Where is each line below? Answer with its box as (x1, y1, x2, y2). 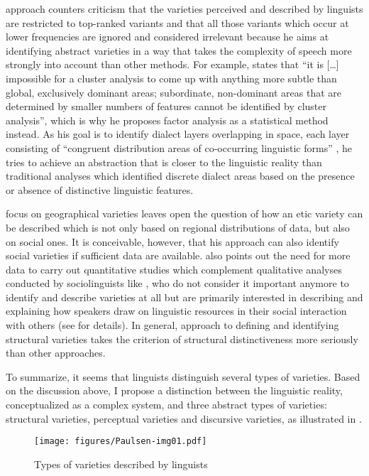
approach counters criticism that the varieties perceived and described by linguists (6, 1, 363, 16)
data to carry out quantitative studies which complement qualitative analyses (6, 261, 342, 276)
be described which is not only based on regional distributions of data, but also (6, 220, 350, 234)
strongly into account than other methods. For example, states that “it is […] (6, 57, 339, 72)
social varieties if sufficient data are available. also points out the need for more (6, 248, 351, 263)
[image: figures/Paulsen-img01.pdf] (34, 436, 207, 447)
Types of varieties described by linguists (34, 456, 208, 471)
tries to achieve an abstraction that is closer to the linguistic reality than (6, 154, 322, 169)
